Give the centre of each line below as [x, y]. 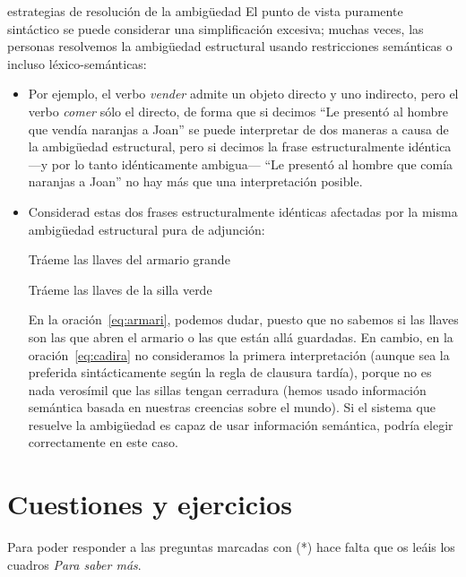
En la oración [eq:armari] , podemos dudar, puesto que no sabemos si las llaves [243, 319]
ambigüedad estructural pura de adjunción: [147, 229]
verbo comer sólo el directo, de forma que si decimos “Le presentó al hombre [238, 111]
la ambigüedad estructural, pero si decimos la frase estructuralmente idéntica [240, 146]
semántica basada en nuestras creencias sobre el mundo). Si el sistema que [232, 407]
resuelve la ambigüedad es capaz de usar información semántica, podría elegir [241, 424]
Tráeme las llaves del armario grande [129, 259]
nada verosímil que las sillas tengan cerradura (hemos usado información [227, 389]
